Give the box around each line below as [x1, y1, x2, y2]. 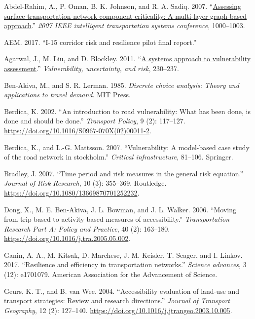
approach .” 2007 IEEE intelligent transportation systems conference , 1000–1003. [4, 20, 245, 31]
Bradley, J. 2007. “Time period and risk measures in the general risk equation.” [4, 168, 244, 178]
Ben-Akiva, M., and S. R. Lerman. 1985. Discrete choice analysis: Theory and [4, 80, 239, 90]
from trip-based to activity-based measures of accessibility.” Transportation [4, 214, 230, 224]
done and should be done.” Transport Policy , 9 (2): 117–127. [4, 116, 185, 126]
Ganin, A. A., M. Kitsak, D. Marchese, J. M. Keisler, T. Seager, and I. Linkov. [4, 249, 243, 260]
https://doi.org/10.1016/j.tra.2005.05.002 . [4, 233, 131, 243]
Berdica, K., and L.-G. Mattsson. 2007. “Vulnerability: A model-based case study [4, 142, 250, 152]
